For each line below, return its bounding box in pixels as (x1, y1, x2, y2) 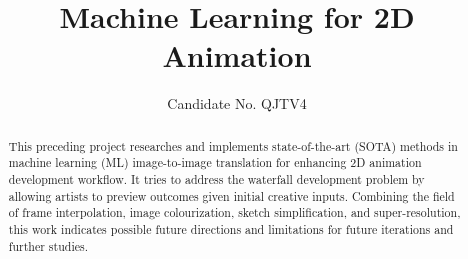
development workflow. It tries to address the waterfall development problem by (8, 171, 425, 188)
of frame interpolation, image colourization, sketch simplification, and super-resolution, (8, 204, 461, 221)
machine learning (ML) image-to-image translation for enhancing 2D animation (8, 154, 422, 171)
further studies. (8, 237, 88, 254)
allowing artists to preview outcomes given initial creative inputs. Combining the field (8, 187, 455, 204)
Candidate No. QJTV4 (167, 93, 307, 114)
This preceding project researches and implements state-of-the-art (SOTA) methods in (8, 137, 458, 154)
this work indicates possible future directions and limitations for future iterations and (8, 220, 454, 237)
